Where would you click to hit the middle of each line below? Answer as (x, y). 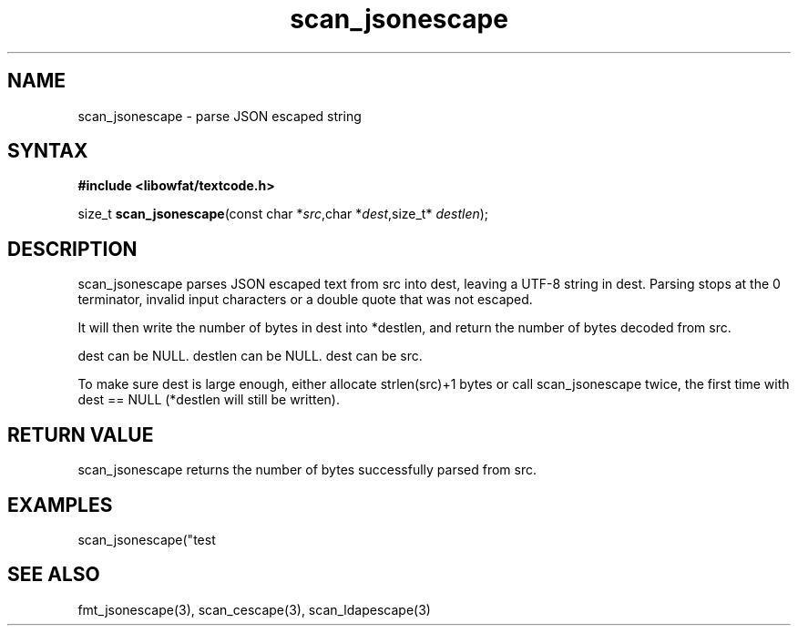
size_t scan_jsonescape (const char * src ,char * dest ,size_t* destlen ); (283, 214)
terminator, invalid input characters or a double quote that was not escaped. (305, 300)
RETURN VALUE (81, 434)
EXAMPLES (60, 505)
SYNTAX (48, 151)
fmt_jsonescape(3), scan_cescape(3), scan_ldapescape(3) (254, 609)
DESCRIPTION (72, 249)
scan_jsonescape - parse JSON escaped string (220, 116)
